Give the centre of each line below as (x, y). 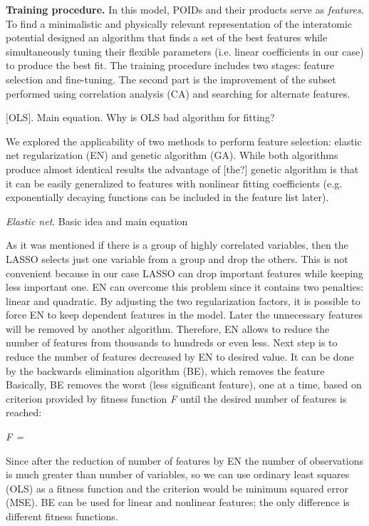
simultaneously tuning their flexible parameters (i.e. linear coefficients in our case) (185, 51)
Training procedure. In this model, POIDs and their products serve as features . (185, 9)
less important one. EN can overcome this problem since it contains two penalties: (185, 287)
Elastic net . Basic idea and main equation (97, 221)
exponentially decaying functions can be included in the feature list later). (167, 197)
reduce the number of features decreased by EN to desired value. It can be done (180, 357)
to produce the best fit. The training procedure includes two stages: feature (170, 65)
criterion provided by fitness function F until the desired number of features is (176, 398)
